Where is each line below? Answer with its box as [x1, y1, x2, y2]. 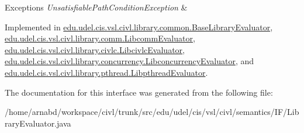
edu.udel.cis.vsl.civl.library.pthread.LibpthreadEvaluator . [5, 66, 208, 78]
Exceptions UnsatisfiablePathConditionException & [5, 1, 188, 13]
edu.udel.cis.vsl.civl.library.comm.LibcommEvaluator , [5, 32, 195, 44]
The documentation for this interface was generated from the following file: [5, 86, 273, 98]
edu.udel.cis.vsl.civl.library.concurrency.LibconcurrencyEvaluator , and [5, 55, 254, 67]
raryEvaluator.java [5, 117, 71, 129]
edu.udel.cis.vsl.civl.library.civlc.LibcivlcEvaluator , [5, 43, 185, 55]
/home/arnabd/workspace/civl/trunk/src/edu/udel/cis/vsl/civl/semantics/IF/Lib [5, 106, 299, 118]
